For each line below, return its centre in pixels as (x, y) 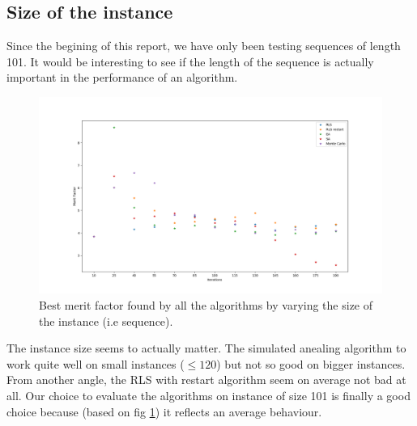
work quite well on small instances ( (96, 363)
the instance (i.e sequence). (106, 321)
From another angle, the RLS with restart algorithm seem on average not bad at (206, 380)
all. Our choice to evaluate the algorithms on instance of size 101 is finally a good (208, 396)
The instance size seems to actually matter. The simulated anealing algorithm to (206, 348)
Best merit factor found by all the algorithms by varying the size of (206, 305)
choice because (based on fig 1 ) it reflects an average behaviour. (164, 411)
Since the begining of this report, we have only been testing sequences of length (204, 46)
